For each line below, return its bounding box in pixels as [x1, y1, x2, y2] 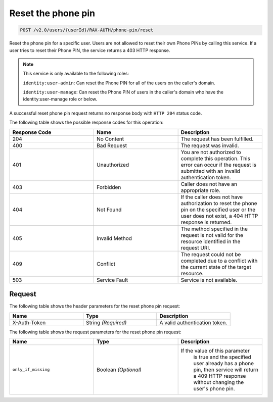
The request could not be [180, 250, 241, 258]
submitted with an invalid [180, 167, 240, 174]
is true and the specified [193, 354, 251, 361]
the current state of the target [180, 263, 251, 270]
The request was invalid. [180, 142, 240, 149]
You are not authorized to [180, 148, 241, 156]
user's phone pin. [193, 385, 235, 392]
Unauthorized [97, 161, 129, 168]
